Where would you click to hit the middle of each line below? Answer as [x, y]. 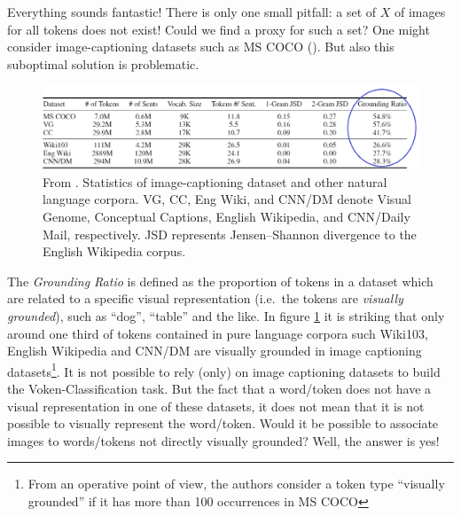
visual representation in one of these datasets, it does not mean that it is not [216, 406]
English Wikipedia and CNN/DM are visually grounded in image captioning [215, 351]
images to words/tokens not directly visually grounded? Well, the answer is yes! [223, 440]
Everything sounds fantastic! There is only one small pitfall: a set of [192, 12]
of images [420, 12]
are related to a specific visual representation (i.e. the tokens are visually [205, 298]
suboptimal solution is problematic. [103, 63]
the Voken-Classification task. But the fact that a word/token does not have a [219, 388]
